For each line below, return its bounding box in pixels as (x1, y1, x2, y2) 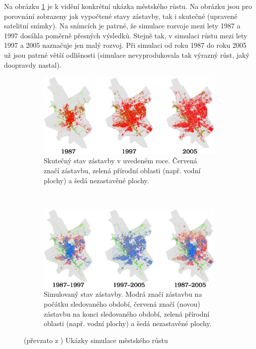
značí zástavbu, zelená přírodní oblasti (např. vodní (44, 165, 201, 176)
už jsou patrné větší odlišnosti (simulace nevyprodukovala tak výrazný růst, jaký (4, 49, 250, 60)
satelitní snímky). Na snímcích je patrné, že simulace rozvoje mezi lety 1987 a (4, 20, 241, 31)
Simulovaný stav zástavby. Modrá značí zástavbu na (44, 289, 202, 299)
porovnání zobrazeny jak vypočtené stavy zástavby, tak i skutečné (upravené (4, 10, 238, 21)
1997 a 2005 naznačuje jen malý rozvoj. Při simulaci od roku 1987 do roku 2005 (4, 40, 247, 50)
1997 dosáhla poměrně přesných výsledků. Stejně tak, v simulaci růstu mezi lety (4, 30, 248, 40)
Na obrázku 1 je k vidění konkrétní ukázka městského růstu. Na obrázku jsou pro (4, 1, 252, 11)
